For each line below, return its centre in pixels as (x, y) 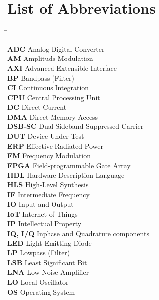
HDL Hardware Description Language (66, 175)
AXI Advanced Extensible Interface (62, 68)
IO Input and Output (41, 204)
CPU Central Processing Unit (54, 97)
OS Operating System (41, 291)
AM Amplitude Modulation (50, 58)
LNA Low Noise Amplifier (48, 272)
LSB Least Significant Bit (47, 262)
